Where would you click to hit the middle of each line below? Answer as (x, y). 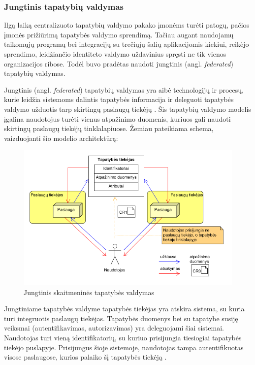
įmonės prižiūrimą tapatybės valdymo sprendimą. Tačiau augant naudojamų (119, 34)
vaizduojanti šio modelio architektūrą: (61, 138)
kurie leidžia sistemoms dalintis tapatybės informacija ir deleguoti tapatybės (119, 99)
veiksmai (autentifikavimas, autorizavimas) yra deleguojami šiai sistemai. (114, 328)
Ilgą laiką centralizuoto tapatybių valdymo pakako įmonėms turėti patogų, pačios (127, 25)
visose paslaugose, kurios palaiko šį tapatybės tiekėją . (85, 357)
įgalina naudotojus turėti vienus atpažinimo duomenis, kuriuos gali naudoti (117, 118)
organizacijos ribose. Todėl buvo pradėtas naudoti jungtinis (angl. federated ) (119, 63)
